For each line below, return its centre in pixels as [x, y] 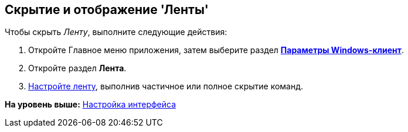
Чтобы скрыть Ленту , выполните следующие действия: [116, 32]
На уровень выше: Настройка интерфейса [91, 105]
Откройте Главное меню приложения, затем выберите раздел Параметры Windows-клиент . [216, 50]
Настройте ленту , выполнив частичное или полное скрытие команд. [166, 86]
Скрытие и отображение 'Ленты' [107, 10]
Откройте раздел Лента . [77, 68]
